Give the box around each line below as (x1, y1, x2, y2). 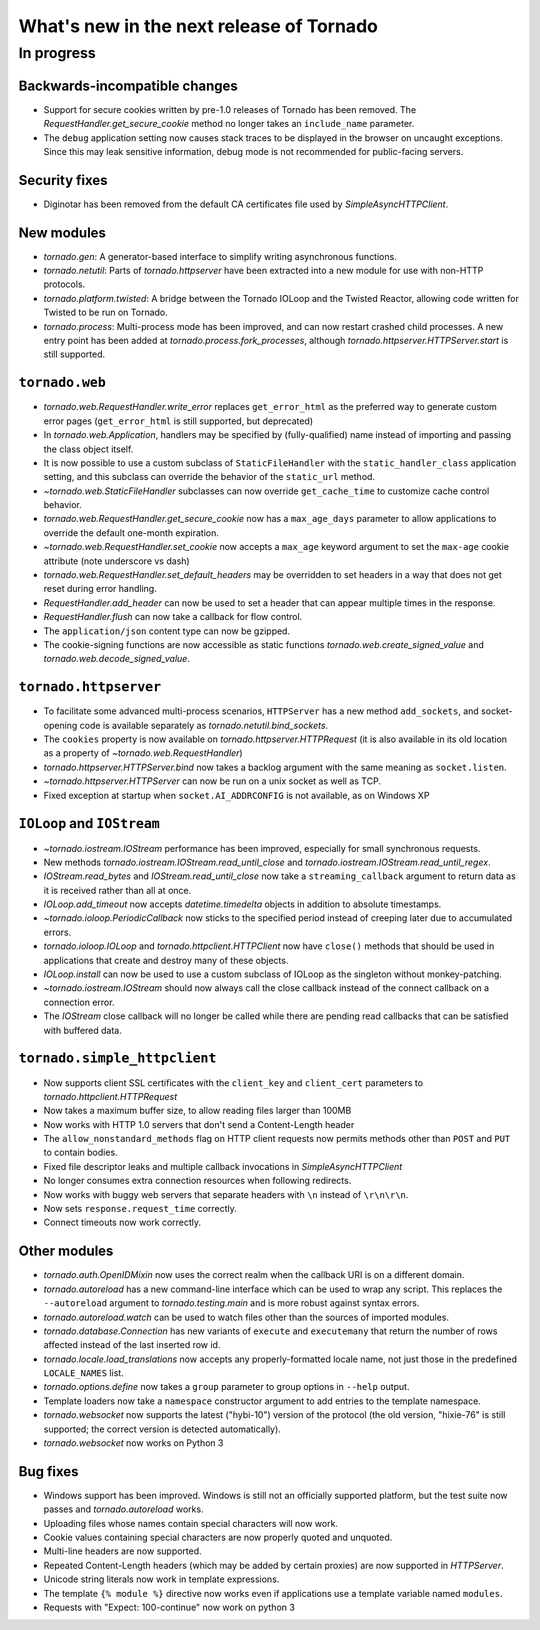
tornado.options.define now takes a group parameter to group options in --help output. (43, 1381, 410, 1393)
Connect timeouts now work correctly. (43, 1216, 202, 1229)
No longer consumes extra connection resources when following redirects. (43, 1175, 352, 1187)
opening (43, 719, 78, 731)
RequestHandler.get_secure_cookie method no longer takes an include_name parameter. (43, 118, 415, 130)
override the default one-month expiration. (43, 526, 219, 539)
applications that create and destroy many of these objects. (43, 954, 289, 966)
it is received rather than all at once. (43, 884, 192, 896)
